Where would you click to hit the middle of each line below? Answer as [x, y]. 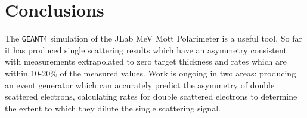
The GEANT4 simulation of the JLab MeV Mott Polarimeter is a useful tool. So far [153, 38]
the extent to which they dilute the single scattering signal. [113, 108]
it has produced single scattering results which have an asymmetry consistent [146, 50]
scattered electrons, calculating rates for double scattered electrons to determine [151, 96]
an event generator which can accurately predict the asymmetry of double [140, 84]
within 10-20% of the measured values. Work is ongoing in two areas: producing [151, 73]
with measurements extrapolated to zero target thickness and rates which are [146, 61]
